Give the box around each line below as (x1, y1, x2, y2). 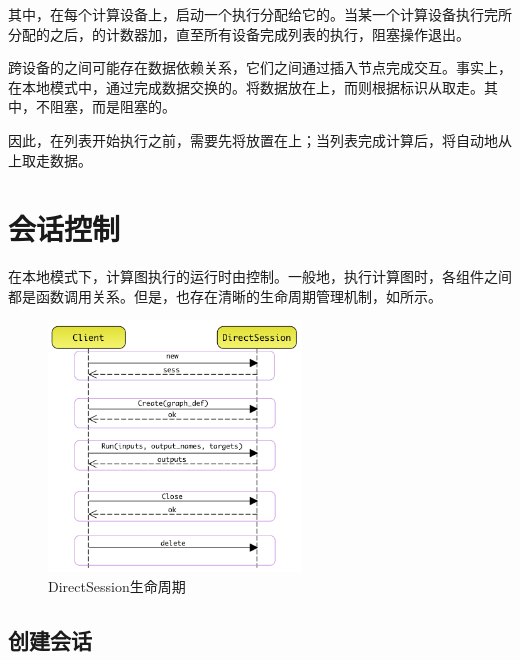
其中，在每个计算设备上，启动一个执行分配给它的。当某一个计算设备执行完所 (8, 4, 512, 24)
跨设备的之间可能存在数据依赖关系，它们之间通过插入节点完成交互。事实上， (8, 57, 512, 78)
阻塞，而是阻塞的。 (49, 96, 176, 117)
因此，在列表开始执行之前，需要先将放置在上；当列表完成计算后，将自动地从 (8, 129, 512, 150)
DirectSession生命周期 (48, 575, 186, 596)
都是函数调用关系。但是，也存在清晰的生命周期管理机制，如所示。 (8, 285, 442, 306)
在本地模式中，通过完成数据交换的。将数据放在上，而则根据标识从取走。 (8, 76, 484, 97)
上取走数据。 (8, 149, 92, 170)
